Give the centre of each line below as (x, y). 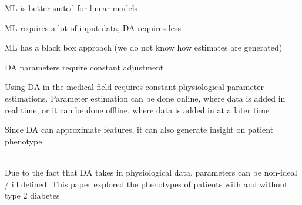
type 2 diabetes (32, 195)
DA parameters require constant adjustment (84, 67)
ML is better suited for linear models (71, 8)
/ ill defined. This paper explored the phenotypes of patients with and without (146, 184)
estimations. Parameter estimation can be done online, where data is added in (145, 98)
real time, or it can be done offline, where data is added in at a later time (137, 110)
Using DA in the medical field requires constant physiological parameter (134, 87)
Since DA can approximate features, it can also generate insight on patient (139, 130)
